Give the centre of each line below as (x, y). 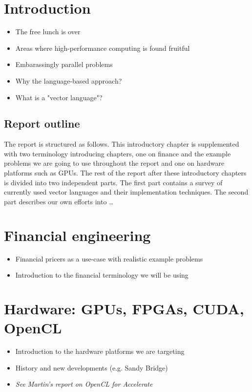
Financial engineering (77, 235)
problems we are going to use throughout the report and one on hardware (114, 163)
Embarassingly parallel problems (64, 64)
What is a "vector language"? (59, 97)
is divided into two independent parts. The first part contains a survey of (113, 182)
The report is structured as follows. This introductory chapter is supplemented (122, 144)
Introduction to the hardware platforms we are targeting (100, 351)
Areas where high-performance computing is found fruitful (103, 48)
